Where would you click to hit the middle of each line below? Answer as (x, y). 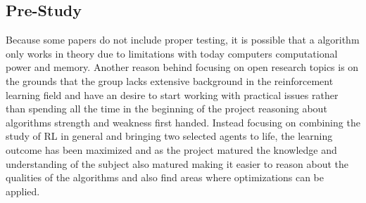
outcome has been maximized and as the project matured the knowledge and (171, 149)
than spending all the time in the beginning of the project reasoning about (166, 109)
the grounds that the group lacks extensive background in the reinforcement (170, 80)
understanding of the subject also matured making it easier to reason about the (177, 163)
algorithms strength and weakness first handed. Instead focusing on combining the (183, 122)
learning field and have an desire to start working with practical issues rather (172, 94)
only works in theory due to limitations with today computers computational (172, 53)
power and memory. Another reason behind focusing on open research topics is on (182, 67)
